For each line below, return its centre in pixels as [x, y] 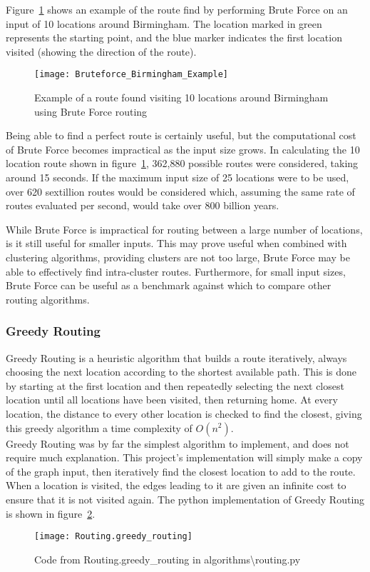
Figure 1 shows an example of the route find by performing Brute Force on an [177, 9]
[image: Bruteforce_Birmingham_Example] [132, 75]
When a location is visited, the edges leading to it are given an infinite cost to [176, 485]
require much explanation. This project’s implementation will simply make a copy [184, 457]
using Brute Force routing [91, 111]
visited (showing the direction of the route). [101, 51]
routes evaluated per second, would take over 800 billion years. [143, 205]
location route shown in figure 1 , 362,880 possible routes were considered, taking [182, 163]
